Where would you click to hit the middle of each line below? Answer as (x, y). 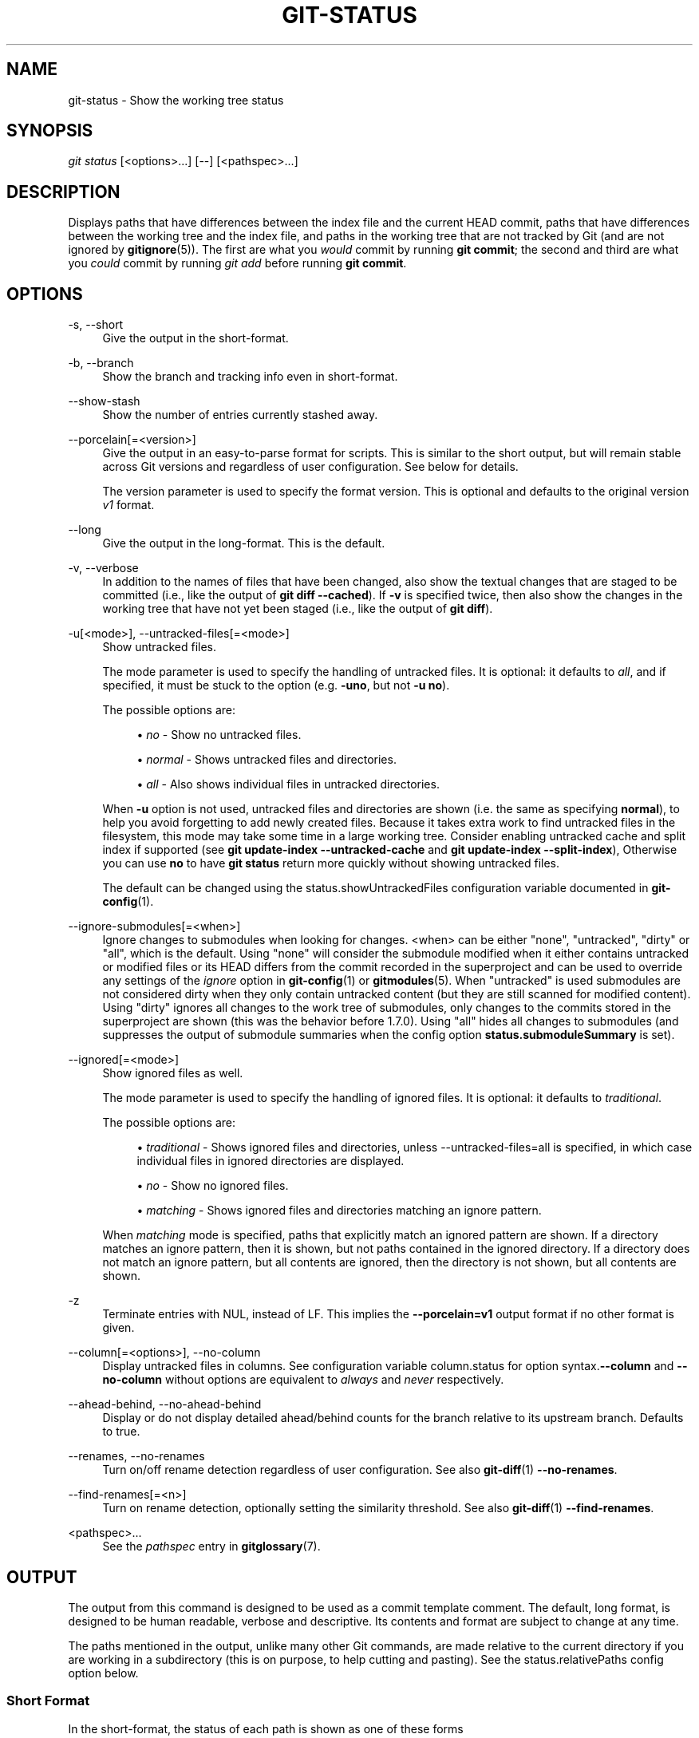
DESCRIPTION (63, 192)
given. (118, 1328)
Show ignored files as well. (173, 1073)
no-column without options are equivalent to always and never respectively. (303, 1380)
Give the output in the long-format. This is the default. (244, 543)
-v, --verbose (103, 568)
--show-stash (104, 401)
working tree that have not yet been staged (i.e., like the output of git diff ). (298, 609)
